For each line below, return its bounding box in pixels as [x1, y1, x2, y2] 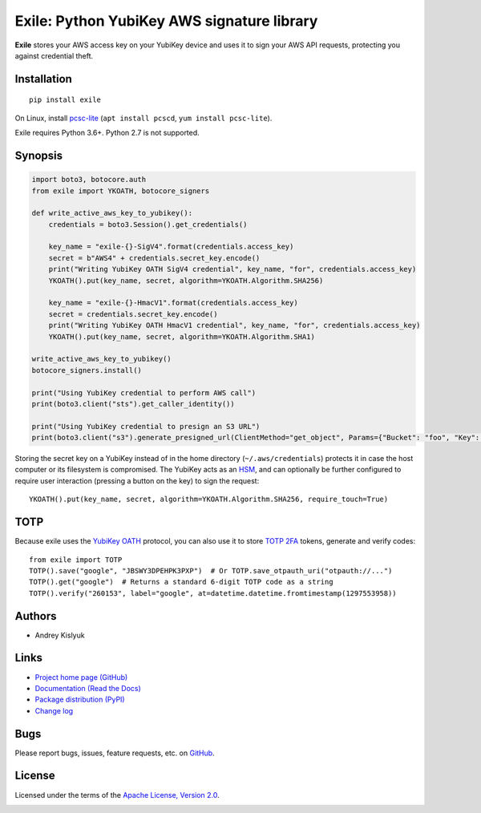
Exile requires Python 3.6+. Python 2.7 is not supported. [14, 128, 200, 138]
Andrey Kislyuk [34, 630, 85, 640]
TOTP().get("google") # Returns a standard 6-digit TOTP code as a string [29, 577, 333, 587]
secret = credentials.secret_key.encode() [48, 309, 218, 318]
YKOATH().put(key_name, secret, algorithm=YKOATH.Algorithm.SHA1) [48, 332, 316, 341]
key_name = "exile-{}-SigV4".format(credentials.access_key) [48, 242, 294, 252]
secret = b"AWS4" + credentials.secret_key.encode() [48, 253, 261, 262]
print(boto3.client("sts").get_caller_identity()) [31, 399, 236, 408]
